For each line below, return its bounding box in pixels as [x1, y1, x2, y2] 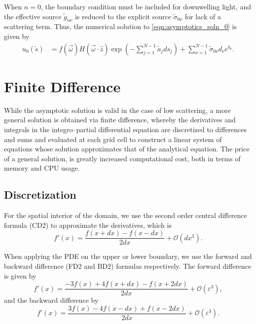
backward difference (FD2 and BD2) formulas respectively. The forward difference [4, 260, 252, 271]
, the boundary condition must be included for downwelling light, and [40, 1, 251, 11]
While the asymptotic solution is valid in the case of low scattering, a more [4, 105, 231, 115]
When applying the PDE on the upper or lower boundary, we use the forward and [4, 251, 252, 261]
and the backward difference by [4, 295, 99, 305]
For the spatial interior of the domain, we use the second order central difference [4, 210, 247, 220]
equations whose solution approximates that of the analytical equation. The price [4, 144, 250, 154]
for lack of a [184, 11, 221, 21]
